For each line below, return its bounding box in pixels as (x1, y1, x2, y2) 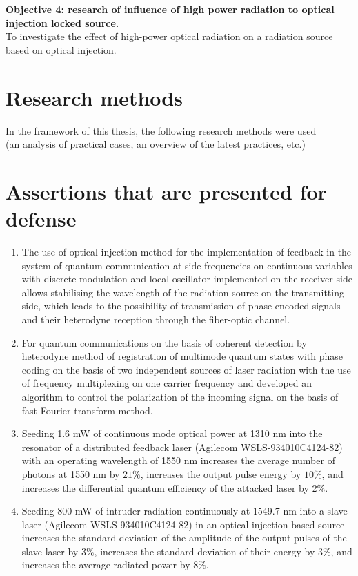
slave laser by (21, 544, 79, 558)
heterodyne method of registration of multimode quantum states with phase (21, 349, 343, 363)
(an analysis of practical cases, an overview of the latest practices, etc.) (6, 137, 306, 151)
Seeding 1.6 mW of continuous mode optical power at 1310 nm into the (21, 426, 323, 441)
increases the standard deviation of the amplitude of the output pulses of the (21, 530, 347, 545)
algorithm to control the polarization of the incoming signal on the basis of (21, 389, 339, 403)
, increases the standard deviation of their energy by (94, 544, 315, 558)
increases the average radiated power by (21, 557, 190, 572)
